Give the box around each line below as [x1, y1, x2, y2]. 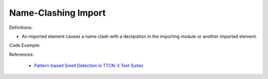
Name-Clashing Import [9, 7, 106, 18]
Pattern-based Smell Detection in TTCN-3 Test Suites [34, 63, 143, 69]
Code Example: [9, 42, 41, 49]
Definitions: [9, 25, 33, 30]
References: [9, 52, 34, 57]
